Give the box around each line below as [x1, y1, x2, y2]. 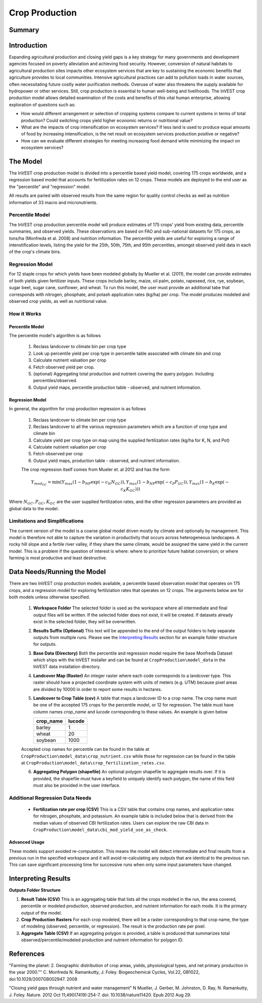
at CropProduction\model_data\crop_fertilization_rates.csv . [21, 760, 166, 765]
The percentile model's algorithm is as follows [9, 332, 101, 338]
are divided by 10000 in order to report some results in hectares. [33, 686, 163, 692]
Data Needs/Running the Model [9, 568, 106, 576]
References [9, 950, 45, 958]
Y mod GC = [31, 479, 51, 487]
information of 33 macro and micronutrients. [9, 199, 98, 205]
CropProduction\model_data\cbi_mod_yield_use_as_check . [33, 827, 168, 833]
